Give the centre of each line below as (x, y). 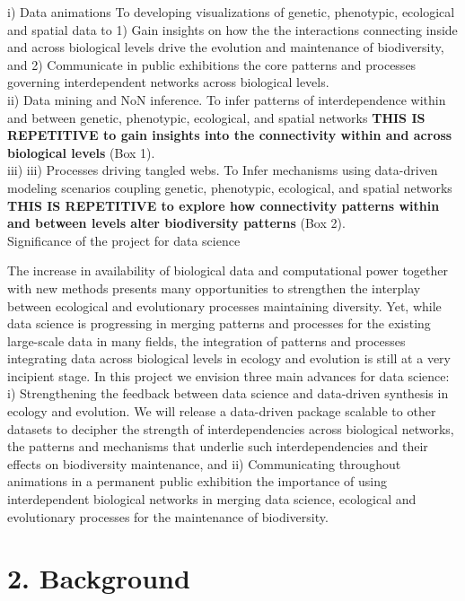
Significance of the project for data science (124, 240)
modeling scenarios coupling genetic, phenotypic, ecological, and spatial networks (230, 187)
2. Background (99, 578)
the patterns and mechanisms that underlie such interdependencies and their (218, 446)
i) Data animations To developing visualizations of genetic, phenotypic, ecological (231, 12)
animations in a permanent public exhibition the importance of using (197, 481)
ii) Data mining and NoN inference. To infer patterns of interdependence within (227, 99)
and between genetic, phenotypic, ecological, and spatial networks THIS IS (216, 117)
